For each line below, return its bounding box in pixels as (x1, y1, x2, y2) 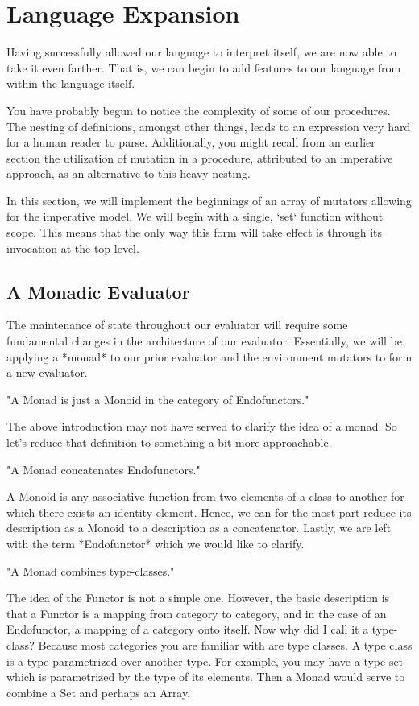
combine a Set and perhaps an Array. (6, 683, 191, 700)
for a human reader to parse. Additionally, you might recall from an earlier (6, 134, 375, 151)
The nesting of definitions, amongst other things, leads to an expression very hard (6, 118, 411, 134)
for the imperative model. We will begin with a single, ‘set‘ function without (6, 208, 384, 225)
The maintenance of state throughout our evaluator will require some (6, 316, 348, 333)
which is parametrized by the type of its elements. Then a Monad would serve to (6, 668, 405, 685)
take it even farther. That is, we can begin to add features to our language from (6, 59, 401, 76)
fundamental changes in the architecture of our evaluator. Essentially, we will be (6, 332, 402, 349)
